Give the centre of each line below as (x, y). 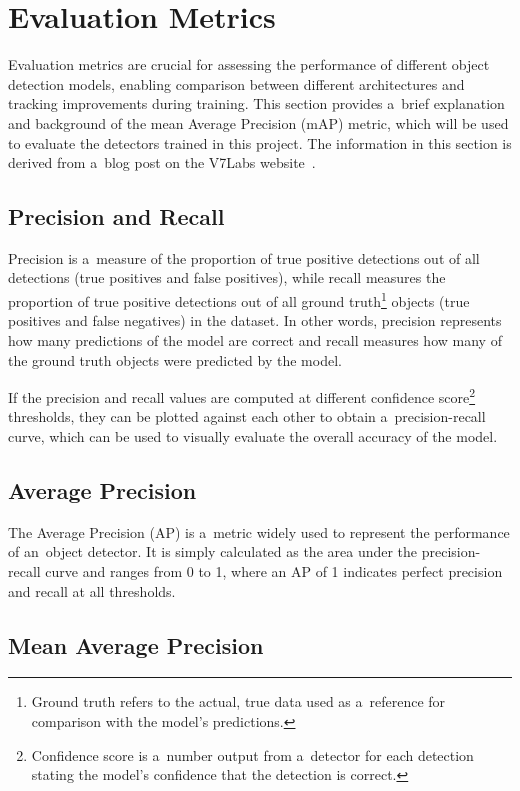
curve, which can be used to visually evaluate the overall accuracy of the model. (253, 435)
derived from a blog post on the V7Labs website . (162, 162)
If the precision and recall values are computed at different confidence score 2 (242, 395)
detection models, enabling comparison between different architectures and (236, 83)
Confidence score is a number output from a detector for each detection (252, 754)
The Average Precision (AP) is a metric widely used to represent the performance (259, 531)
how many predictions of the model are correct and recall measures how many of (255, 339)
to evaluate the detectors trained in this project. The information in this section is (260, 142)
